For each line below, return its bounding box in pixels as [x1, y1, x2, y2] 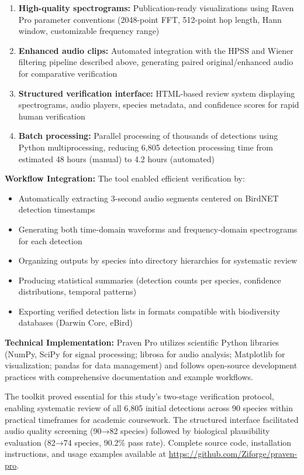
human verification [18, 110, 85, 122]
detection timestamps [18, 203, 95, 216]
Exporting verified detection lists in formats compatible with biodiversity [18, 305, 280, 317]
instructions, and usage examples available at [5, 447, 167, 460]
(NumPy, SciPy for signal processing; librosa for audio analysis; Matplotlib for [5, 347, 285, 360]
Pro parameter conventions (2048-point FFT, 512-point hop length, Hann [18, 13, 282, 25]
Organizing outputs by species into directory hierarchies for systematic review [18, 254, 298, 266]
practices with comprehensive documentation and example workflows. [5, 370, 253, 382]
